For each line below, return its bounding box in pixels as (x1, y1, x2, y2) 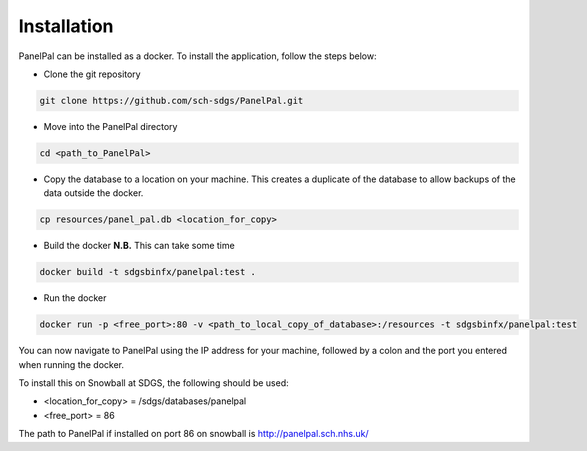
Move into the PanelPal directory (43, 120, 178, 132)
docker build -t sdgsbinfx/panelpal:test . (39, 266, 257, 278)
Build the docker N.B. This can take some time (43, 240, 235, 252)
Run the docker (43, 292, 107, 304)
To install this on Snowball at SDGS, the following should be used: (18, 376, 289, 389)
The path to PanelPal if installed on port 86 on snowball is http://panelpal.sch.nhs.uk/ (18, 428, 369, 440)
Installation (18, 15, 114, 37)
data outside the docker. (43, 187, 144, 199)
